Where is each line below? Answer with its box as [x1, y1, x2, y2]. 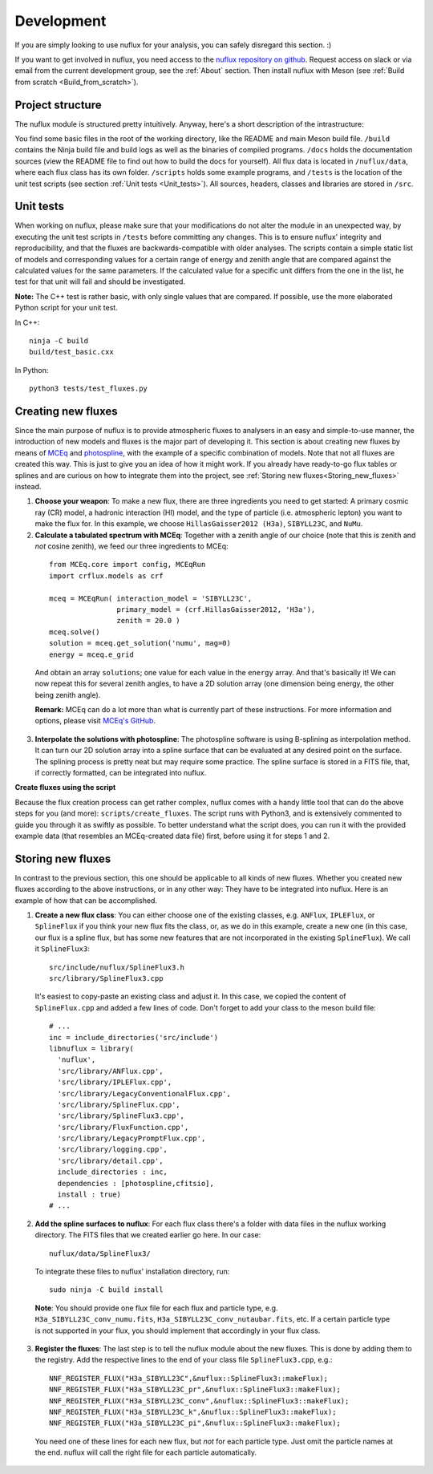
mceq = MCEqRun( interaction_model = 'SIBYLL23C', [49, 593, 253, 603]
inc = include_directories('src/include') [49, 1033, 219, 1042]
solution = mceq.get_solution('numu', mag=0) [49, 638, 232, 648]
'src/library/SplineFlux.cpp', [57, 1099, 180, 1109]
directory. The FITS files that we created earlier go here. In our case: [34, 1230, 261, 1240]
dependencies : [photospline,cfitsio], [57, 1179, 214, 1188]
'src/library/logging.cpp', [57, 1145, 168, 1154]
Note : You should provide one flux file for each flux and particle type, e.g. [34, 1303, 278, 1313]
